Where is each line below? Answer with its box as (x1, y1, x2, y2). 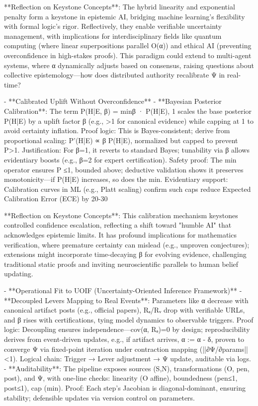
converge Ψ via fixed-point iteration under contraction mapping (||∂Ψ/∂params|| (4, 343, 248, 354)
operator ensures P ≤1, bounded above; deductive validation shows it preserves (4, 164, 244, 174)
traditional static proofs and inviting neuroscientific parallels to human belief (4, 258, 239, 269)
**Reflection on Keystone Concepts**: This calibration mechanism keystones (4, 210, 238, 220)
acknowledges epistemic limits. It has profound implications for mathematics (4, 230, 237, 240)
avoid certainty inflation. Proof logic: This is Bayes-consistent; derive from (4, 125, 230, 136)
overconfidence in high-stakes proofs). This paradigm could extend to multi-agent (4, 50, 252, 60)
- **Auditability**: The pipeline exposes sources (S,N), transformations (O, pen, (4, 363, 250, 373)
